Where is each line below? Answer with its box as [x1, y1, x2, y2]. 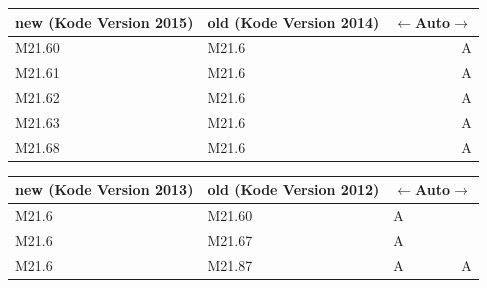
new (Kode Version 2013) [15, 179, 194, 200]
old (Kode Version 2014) [207, 11, 380, 32]
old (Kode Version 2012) [207, 179, 380, 200]
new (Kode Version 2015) [15, 11, 194, 32]
